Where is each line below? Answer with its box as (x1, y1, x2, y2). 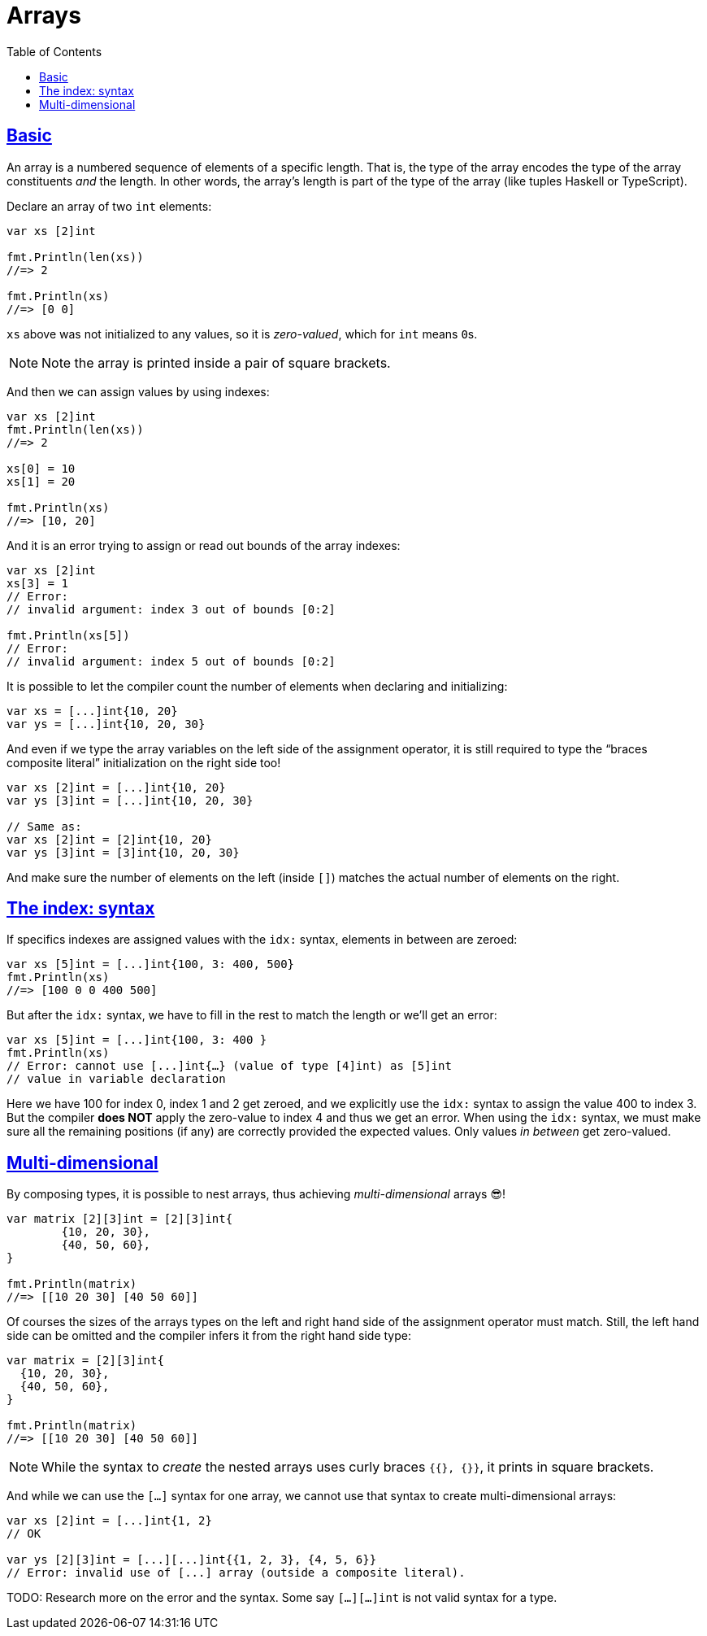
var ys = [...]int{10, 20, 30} (7, 717, 206, 731)
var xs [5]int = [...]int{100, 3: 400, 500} (7, 958, 295, 971)
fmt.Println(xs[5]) (7, 628, 130, 642)
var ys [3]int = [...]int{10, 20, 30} (7, 793, 254, 807)
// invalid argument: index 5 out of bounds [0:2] (7, 654, 336, 668)
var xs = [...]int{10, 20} (7, 704, 178, 718)
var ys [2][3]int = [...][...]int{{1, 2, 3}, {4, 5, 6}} (7, 1553, 377, 1567)
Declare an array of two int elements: (7, 199, 212, 213)
